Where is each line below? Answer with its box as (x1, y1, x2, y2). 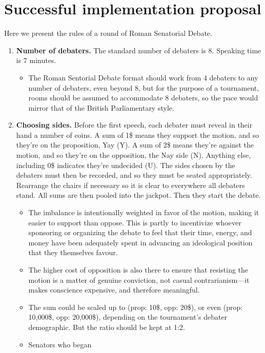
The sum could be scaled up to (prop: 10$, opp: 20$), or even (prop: (28, 301, 243, 312)
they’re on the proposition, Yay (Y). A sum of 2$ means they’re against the (16, 139, 254, 150)
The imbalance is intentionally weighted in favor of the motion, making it (28, 207, 259, 218)
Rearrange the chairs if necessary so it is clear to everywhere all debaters (16, 179, 245, 190)
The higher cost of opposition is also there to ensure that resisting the (28, 264, 249, 275)
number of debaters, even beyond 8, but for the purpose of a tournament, (28, 82, 259, 93)
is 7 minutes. (16, 55, 56, 66)
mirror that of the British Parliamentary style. (28, 102, 174, 113)
